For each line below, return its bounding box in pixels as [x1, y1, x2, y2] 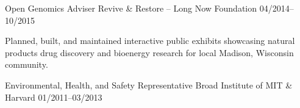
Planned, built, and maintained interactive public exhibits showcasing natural [5, 34, 295, 47]
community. [5, 58, 48, 71]
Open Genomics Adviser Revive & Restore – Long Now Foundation [5, 2, 257, 14]
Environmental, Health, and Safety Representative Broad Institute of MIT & [5, 78, 293, 91]
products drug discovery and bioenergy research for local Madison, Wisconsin [5, 46, 294, 59]
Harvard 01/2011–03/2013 [5, 90, 102, 103]
